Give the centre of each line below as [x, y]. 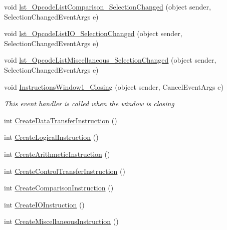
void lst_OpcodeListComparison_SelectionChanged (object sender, [107, 7]
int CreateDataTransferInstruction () [61, 120]
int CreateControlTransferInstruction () [65, 171]
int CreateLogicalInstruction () [51, 137]
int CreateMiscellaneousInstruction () [61, 221]
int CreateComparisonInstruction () [59, 188]
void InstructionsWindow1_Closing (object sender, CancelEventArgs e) [114, 86]
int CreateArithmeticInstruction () [57, 154]
